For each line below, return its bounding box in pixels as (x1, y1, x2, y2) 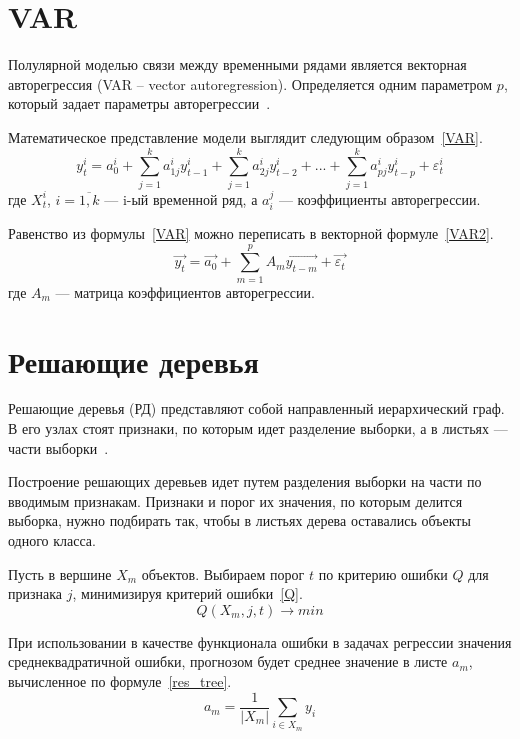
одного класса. (8, 530, 96, 551)
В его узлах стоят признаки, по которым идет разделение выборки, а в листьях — (8, 418, 508, 439)
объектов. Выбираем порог (141, 563, 305, 584)
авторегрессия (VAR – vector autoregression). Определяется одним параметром (8, 73, 493, 94)
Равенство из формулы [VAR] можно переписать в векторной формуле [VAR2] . (8, 223, 494, 244)
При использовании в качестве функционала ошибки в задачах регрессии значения (8, 631, 512, 652)
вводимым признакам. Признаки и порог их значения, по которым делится (8, 490, 463, 511)
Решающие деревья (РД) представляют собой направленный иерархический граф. (8, 398, 505, 419)
